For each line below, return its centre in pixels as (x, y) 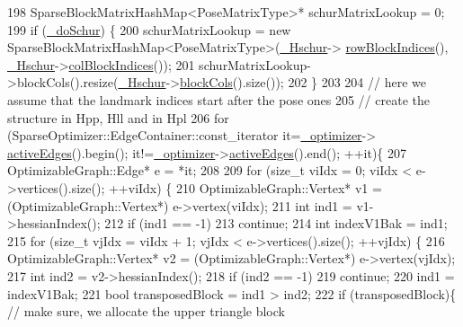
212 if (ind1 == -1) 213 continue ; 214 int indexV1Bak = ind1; (276, 223)
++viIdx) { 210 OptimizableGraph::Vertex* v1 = (245, 187)
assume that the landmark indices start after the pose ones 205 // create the (218, 99)
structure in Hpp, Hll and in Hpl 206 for (118, 117)
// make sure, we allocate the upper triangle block (146, 311)
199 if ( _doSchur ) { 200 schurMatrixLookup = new (149, 29)
